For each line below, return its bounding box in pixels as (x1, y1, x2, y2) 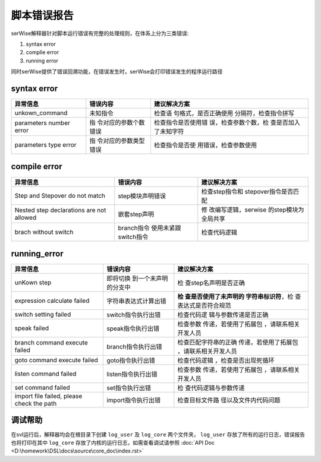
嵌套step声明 (118, 210, 155, 218)
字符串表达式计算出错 (106, 297, 166, 305)
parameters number (14, 119, 71, 127)
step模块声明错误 (118, 192, 166, 200)
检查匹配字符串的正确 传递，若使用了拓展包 (177, 338, 298, 347)
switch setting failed (14, 311, 71, 319)
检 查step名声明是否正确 (177, 279, 245, 287)
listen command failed (14, 370, 77, 378)
